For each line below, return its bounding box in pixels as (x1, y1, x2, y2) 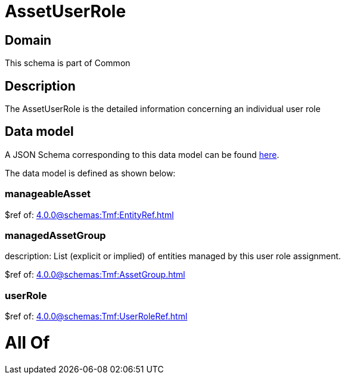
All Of (5, 332, 50, 353)
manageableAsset (5, 188, 91, 200)
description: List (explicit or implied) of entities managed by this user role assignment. (5, 251, 341, 262)
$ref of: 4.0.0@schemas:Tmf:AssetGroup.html (5, 269, 185, 280)
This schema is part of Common (5, 58, 130, 69)
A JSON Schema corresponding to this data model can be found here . (5, 149, 279, 160)
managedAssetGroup (5, 229, 106, 241)
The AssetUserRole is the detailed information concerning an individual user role (5, 104, 321, 114)
